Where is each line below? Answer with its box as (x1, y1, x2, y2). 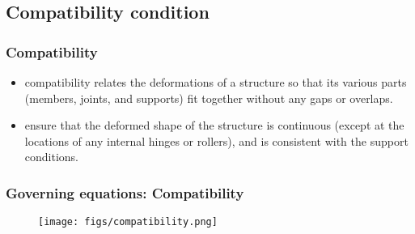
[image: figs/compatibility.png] (38, 216, 218, 228)
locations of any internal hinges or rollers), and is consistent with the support (24, 132, 409, 149)
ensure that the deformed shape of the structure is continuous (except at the (24, 117, 404, 134)
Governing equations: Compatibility (6, 182, 244, 202)
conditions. (24, 148, 79, 165)
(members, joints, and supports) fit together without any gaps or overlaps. (24, 89, 393, 106)
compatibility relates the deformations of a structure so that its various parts (24, 74, 407, 90)
